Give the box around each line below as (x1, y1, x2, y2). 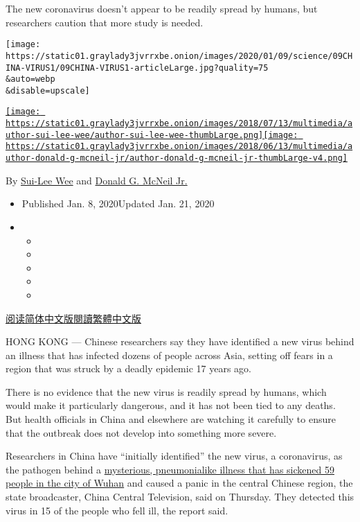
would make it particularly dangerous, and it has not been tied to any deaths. (6, 398, 336, 412)
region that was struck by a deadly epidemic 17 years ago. (6, 361, 251, 376)
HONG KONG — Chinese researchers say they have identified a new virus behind (6, 334, 354, 349)
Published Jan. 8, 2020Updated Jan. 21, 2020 (21, 196, 215, 211)
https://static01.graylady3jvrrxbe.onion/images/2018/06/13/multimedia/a (6, 141, 353, 152)
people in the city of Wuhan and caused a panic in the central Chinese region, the (6, 476, 353, 490)
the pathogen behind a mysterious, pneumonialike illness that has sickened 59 (6, 462, 334, 476)
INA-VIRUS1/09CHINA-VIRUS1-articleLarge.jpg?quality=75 (6, 62, 269, 73)
